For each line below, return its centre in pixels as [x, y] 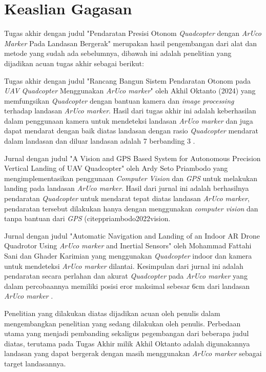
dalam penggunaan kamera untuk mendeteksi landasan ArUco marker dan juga [129, 120]
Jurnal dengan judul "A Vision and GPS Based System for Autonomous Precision [132, 158]
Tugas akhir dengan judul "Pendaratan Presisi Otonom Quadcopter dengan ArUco [133, 33]
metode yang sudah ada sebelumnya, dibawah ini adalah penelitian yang [118, 53]
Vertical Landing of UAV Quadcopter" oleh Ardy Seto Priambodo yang [116, 168]
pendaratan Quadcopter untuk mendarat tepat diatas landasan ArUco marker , [127, 198]
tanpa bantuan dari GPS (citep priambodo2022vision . [87, 218]
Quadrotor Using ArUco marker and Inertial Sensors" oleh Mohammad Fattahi [128, 246]
